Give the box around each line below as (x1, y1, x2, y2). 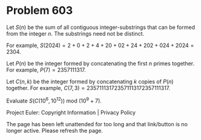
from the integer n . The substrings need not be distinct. (6, 30, 145, 37)
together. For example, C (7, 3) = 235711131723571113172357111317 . (6, 84, 171, 91)
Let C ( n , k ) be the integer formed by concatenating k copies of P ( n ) (6, 78, 174, 85)
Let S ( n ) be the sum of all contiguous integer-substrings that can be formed (6, 24, 196, 31)
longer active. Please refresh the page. (6, 127, 104, 134)
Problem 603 (6, 4, 73, 17)
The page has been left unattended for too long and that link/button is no (6, 120, 188, 127)
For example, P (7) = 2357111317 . (6, 66, 86, 73)
